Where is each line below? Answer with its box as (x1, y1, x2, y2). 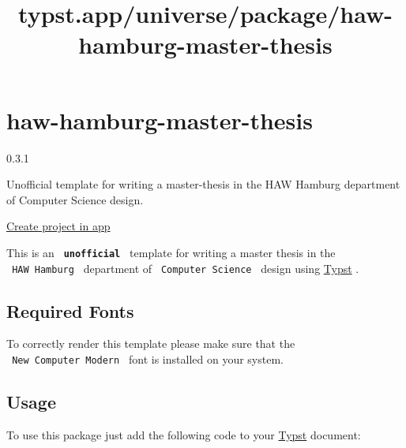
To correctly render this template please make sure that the (6, 335, 295, 352)
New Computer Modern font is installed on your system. (12, 350, 284, 367)
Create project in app (6, 218, 111, 234)
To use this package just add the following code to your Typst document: (6, 426, 361, 442)
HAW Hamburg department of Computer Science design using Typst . (12, 259, 359, 276)
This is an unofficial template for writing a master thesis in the (6, 244, 336, 260)
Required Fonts (6, 298, 134, 323)
